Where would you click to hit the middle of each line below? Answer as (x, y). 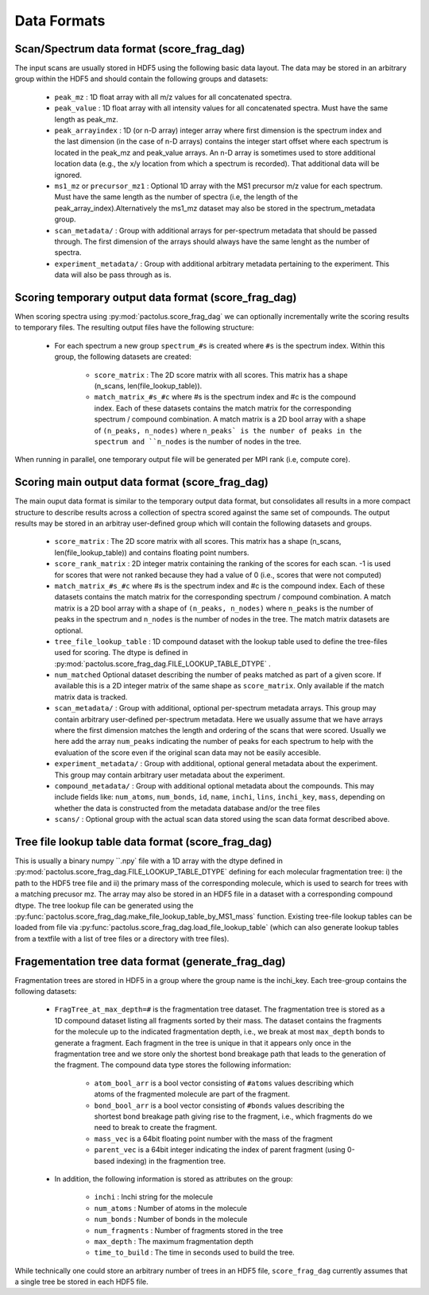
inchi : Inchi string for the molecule (154, 1197)
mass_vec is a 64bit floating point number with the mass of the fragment (213, 1139)
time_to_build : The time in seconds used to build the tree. (195, 1253)
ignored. (68, 175)
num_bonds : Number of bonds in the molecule (171, 1220)
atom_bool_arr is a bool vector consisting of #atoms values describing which (224, 1083)
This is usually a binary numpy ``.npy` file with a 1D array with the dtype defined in (149, 861)
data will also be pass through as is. (113, 275)
